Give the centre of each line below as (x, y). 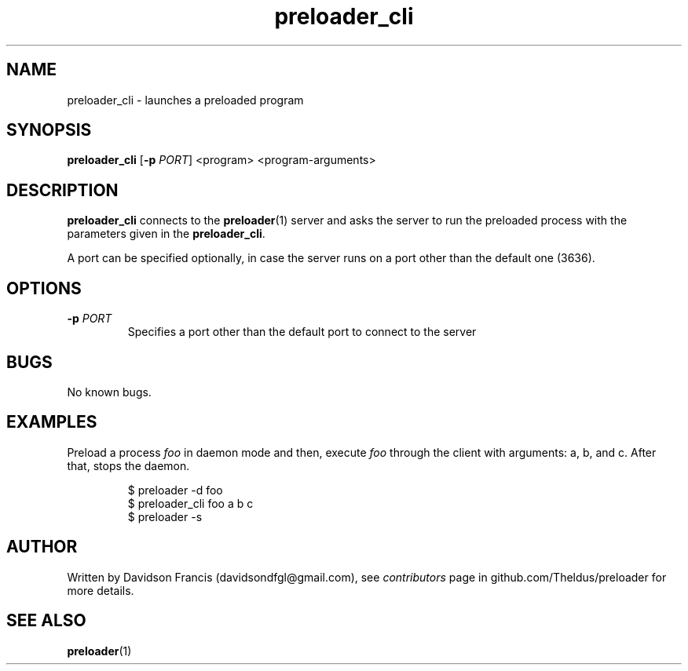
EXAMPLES (52, 422)
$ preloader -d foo (175, 490)
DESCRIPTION (62, 190)
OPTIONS (44, 288)
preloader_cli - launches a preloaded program (185, 100)
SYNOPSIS (49, 130)
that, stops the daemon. (128, 465)
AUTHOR (42, 547)
